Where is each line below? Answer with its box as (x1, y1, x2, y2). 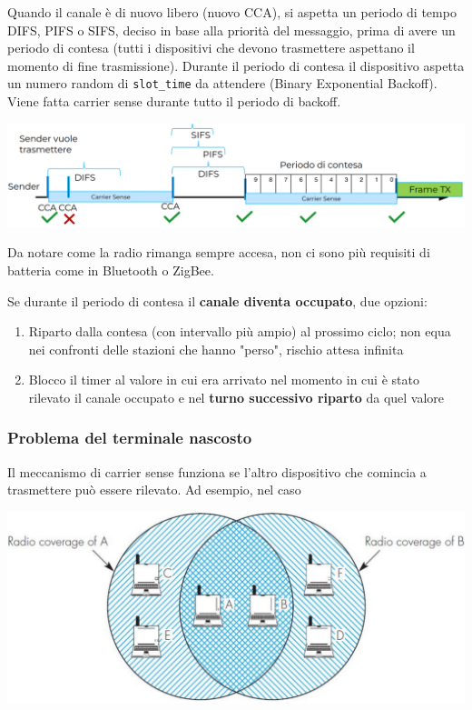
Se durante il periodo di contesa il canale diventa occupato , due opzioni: (7, 291, 428, 310)
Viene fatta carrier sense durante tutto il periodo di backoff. (7, 92, 341, 111)
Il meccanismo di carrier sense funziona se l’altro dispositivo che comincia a (7, 462, 427, 481)
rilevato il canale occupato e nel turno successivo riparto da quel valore (28, 387, 445, 406)
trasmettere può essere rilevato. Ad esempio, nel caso (7, 480, 301, 499)
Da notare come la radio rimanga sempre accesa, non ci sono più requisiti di (7, 243, 430, 262)
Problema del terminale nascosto (7, 426, 252, 449)
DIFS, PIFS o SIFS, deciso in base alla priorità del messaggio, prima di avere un (7, 20, 456, 39)
